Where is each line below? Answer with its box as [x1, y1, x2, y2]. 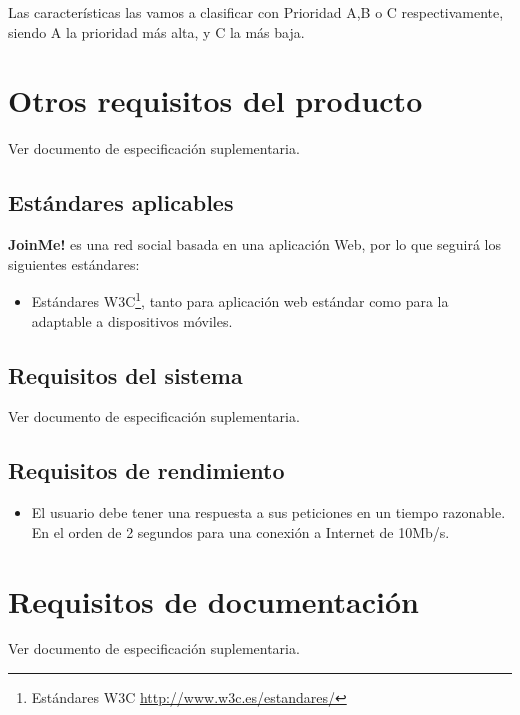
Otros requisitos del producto [8, 80, 423, 121]
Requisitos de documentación [8, 580, 419, 621]
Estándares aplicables [8, 187, 234, 218]
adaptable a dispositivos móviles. [31, 310, 233, 331]
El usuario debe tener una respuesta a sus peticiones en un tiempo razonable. [31, 502, 506, 523]
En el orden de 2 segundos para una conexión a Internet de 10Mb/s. [31, 521, 450, 542]
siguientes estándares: [8, 253, 140, 274]
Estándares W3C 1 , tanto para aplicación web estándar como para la [31, 288, 449, 311]
